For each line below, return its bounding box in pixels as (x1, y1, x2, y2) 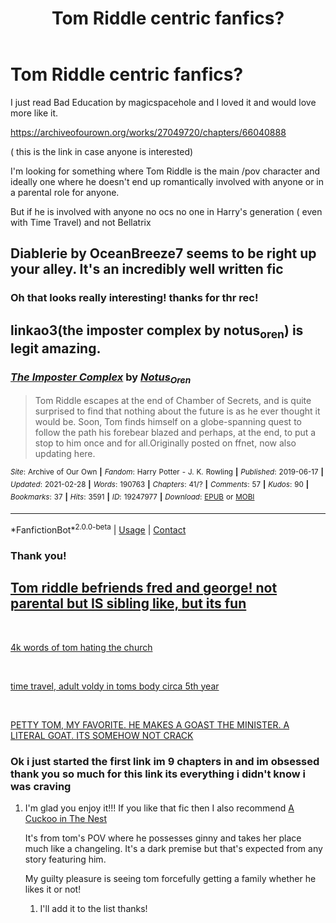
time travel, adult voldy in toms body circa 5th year (10, 680, 220, 692)
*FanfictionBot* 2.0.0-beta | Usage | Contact (10, 522, 187, 536)
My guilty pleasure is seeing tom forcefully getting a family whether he (24, 873, 317, 885)
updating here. (34, 448, 96, 460)
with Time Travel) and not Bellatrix (10, 216, 152, 228)
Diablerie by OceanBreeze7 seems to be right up (10, 245, 317, 262)
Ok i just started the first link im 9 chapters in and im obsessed (10, 754, 320, 768)
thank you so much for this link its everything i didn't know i (10, 767, 307, 781)
